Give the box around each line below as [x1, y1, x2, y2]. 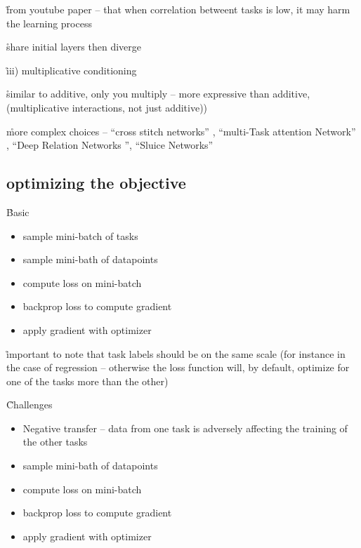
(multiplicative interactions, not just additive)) [6, 100, 208, 114]
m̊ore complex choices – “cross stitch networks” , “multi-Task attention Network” [6, 123, 356, 138]
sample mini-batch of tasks [22, 228, 138, 243]
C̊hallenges [6, 397, 53, 412]
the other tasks [22, 434, 88, 449]
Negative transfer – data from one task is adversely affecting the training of [22, 420, 348, 435]
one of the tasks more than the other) [6, 373, 169, 388]
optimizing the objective [6, 172, 186, 194]
